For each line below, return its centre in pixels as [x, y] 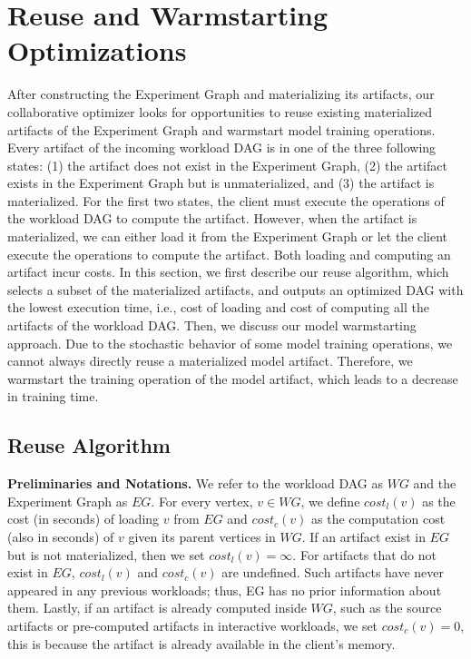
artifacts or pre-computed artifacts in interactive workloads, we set [193, 625]
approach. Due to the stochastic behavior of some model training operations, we [230, 343]
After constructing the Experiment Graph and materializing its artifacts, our [221, 94]
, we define [330, 501]
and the [435, 483]
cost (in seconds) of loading [83, 519]
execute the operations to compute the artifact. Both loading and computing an [229, 254]
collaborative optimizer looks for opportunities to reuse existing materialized [220, 111]
